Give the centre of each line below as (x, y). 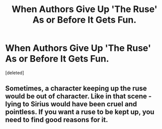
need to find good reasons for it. (57, 120)
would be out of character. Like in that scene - (78, 96)
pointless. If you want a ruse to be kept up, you (80, 112)
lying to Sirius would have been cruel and (71, 104)
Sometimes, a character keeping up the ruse (76, 89)
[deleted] (15, 73)
